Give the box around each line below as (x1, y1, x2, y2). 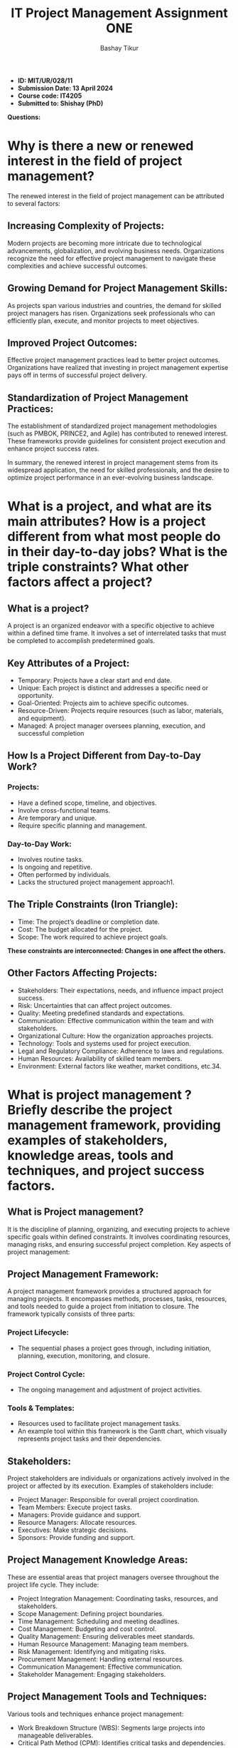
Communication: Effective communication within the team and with (17, 1016, 214, 1024)
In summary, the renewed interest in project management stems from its (7, 458, 218, 467)
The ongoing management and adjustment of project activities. (17, 1385, 202, 1394)
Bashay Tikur (100, 43, 139, 52)
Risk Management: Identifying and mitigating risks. (17, 1647, 166, 1655)
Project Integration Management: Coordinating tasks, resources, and (17, 1594, 219, 1603)
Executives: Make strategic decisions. (17, 1526, 129, 1534)
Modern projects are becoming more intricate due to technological (7, 239, 202, 247)
